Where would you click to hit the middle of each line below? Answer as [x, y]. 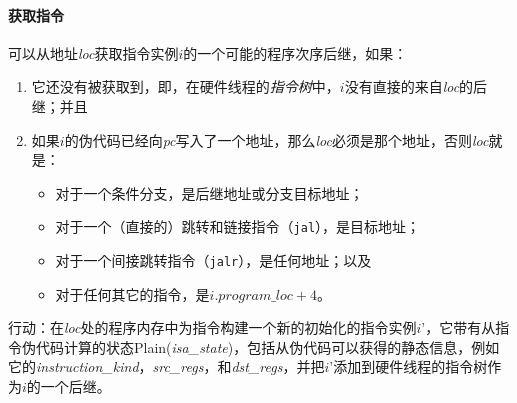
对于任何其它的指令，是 [132, 293]
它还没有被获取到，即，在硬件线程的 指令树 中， [185, 86]
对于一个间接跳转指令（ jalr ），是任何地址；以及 [213, 260]
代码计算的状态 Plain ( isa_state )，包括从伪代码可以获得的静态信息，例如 [267, 346]
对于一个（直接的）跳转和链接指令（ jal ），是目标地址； [238, 226]
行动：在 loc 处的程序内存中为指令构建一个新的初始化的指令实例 [212, 327]
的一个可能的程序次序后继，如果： [295, 52]
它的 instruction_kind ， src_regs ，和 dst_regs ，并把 [166, 366]
